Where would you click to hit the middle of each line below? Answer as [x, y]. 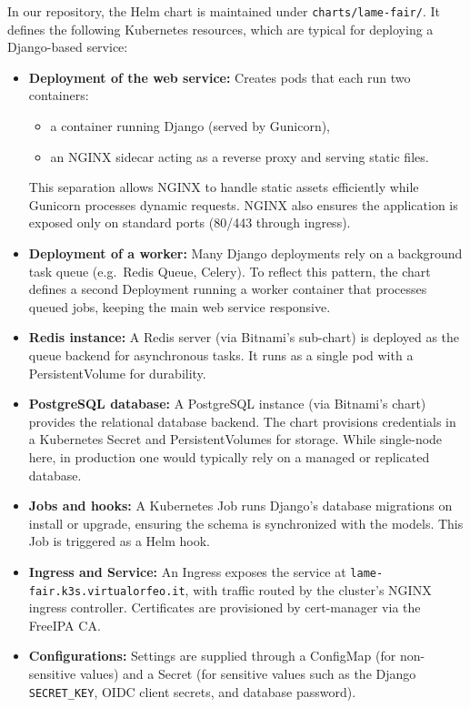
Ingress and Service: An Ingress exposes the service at [187, 571]
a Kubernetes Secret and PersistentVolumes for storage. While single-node [235, 439]
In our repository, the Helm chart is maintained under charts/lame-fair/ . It [224, 11]
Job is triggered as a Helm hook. [119, 541]
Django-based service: [68, 47]
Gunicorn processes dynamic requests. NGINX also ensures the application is [243, 204]
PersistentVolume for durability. [117, 373]
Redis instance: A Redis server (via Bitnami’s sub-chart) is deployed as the [244, 337]
